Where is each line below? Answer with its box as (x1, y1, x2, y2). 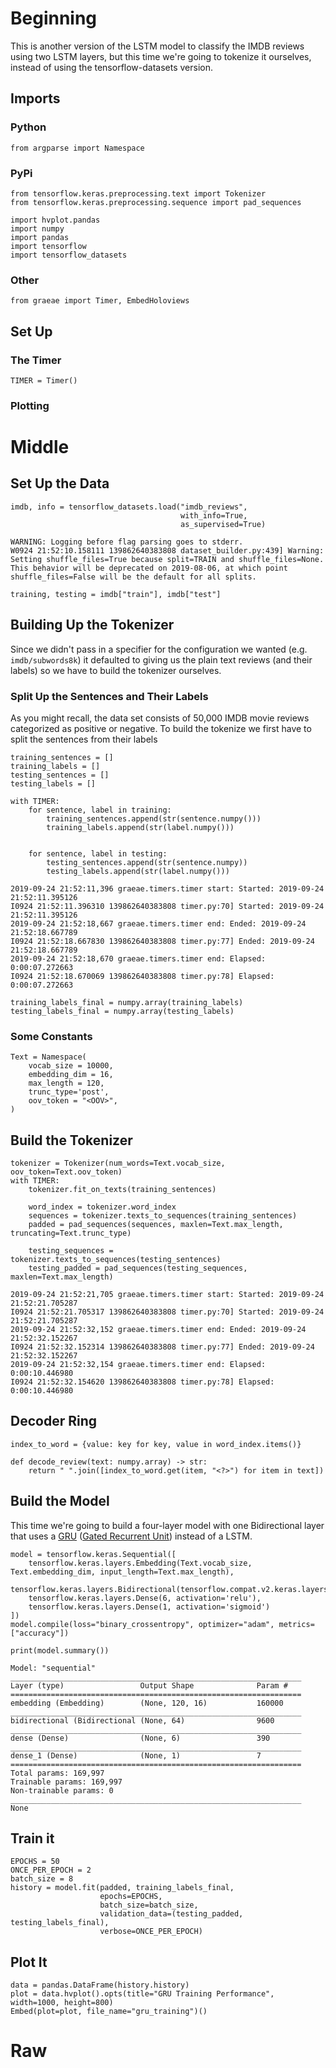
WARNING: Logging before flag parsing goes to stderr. (10, 537, 244, 547)
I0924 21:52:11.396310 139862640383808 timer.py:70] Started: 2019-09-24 (10, 901, 325, 911)
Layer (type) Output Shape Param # (10, 1680, 288, 1691)
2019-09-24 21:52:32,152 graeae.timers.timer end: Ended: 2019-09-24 (10, 1325, 307, 1335)
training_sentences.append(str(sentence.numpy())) (46, 813, 262, 824)
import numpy (10, 223, 65, 234)
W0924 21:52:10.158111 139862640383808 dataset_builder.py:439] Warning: (10, 545, 325, 556)
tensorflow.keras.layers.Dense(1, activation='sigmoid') (28, 1602, 271, 1612)
